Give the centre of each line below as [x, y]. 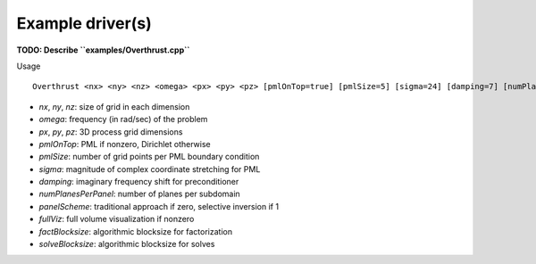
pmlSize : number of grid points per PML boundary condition [149, 157]
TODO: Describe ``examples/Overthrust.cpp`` [103, 50]
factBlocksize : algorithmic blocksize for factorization [135, 231]
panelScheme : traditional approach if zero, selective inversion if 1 [159, 206]
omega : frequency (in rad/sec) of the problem [123, 120]
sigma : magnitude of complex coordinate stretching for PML [150, 169]
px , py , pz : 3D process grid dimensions [111, 132]
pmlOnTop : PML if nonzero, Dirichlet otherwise [125, 144]
